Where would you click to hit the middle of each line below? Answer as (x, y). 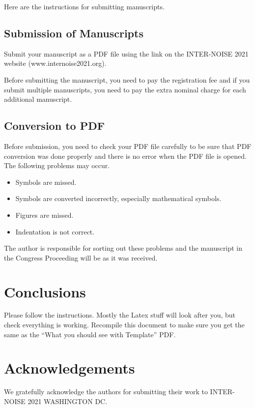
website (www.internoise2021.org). (55, 63)
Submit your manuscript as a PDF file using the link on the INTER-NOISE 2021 (126, 53)
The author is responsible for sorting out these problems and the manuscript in (123, 248)
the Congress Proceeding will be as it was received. (81, 257)
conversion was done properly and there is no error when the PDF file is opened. (125, 156)
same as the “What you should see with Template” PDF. (90, 334)
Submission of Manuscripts (74, 33)
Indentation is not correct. (55, 231)
